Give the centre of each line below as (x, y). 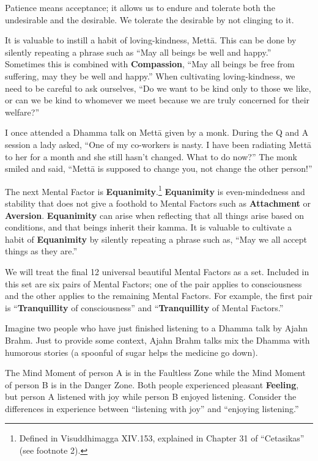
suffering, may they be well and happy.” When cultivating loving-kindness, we (150, 76)
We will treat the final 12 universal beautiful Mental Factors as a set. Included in (157, 271)
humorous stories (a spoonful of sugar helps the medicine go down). (131, 352)
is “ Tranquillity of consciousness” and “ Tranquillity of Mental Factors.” (144, 307)
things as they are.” (41, 251)
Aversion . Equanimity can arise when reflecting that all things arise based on (155, 215)
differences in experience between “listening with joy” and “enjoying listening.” (152, 408)
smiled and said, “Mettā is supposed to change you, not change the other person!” (159, 168)
